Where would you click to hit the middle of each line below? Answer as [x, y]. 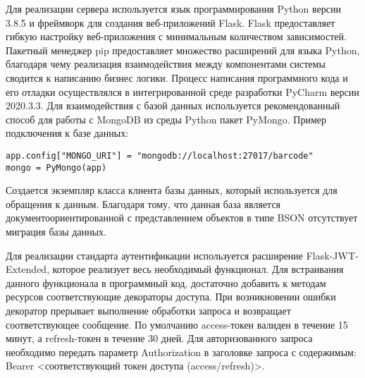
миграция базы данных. [56, 232]
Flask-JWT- [332, 255]
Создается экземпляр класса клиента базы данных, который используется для [172, 190]
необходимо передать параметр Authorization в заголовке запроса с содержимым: [181, 352]
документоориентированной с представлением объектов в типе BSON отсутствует [182, 218]
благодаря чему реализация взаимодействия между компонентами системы [166, 64]
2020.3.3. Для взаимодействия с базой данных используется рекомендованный [173, 105]
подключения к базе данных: [67, 133]
